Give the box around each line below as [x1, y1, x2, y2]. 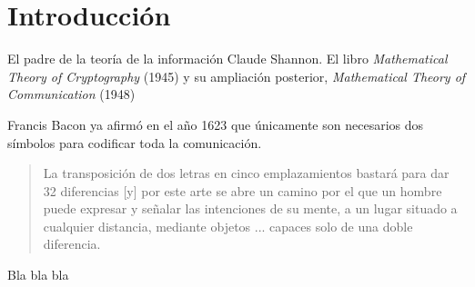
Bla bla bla [7, 265, 69, 284]
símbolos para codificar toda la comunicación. [7, 133, 262, 152]
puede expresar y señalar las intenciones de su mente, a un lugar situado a [43, 199, 458, 218]
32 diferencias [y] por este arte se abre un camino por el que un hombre [43, 181, 442, 200]
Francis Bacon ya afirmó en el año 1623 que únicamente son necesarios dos [7, 114, 424, 134]
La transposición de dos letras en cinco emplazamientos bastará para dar [43, 163, 450, 183]
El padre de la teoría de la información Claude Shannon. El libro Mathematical [7, 49, 448, 68]
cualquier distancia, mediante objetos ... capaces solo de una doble [43, 216, 413, 235]
